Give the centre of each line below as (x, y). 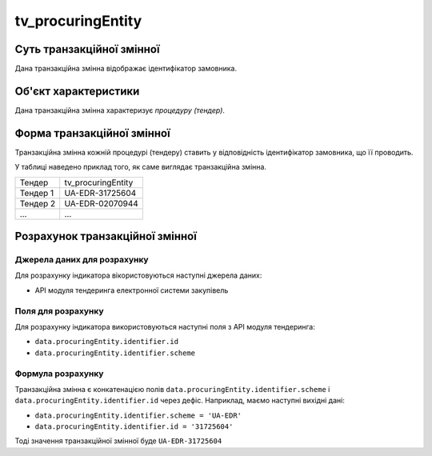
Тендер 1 (37, 193)
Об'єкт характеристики (77, 91)
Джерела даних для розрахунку (82, 260)
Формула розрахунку (59, 374)
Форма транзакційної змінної (93, 133)
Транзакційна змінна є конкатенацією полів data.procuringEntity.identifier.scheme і (172, 389)
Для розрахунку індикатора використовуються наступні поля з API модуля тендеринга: (165, 326)
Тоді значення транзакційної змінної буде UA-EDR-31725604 (118, 441)
